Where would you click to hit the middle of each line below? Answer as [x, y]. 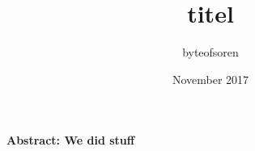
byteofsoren [210, 52]
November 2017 [210, 79]
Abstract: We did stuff [71, 140]
